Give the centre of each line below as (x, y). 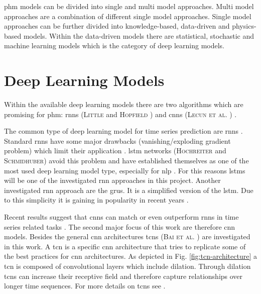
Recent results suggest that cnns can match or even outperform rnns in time (121, 217)
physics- (244, 26)
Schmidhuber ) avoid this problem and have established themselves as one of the (126, 161)
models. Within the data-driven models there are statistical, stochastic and (139, 35)
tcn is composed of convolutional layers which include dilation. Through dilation (127, 266)
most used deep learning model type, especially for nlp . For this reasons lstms (125, 170)
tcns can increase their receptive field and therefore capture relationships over (123, 276)
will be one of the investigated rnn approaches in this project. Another (112, 180)
